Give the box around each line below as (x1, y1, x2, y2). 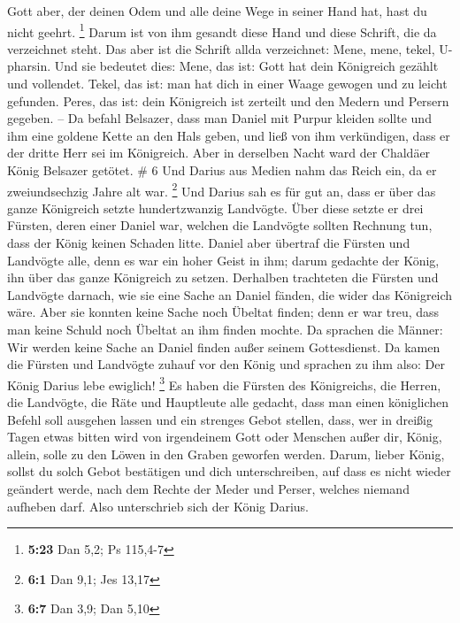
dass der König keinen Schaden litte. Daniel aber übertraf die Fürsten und (7, 234, 410, 252)
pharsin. (7, 57, 51, 75)
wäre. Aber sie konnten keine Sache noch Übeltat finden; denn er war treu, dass (7, 303, 440, 321)
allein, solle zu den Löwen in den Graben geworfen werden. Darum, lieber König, (7, 444, 445, 463)
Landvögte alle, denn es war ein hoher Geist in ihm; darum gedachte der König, (7, 250, 440, 269)
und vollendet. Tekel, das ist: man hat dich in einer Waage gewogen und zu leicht (7, 74, 448, 93)
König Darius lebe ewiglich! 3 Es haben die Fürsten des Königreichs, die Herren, (7, 373, 441, 394)
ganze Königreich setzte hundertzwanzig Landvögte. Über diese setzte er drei (7, 198, 424, 217)
